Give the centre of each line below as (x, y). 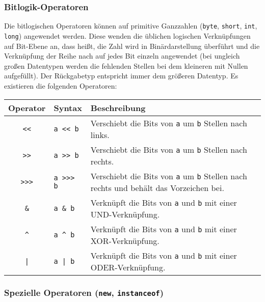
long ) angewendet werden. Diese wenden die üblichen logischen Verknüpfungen (127, 35)
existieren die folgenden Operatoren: (61, 85)
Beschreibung (118, 107)
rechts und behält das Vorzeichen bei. (157, 187)
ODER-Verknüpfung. (128, 267)
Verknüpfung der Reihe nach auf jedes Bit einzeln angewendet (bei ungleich (122, 56)
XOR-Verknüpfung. (125, 240)
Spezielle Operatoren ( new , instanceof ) (84, 293)
